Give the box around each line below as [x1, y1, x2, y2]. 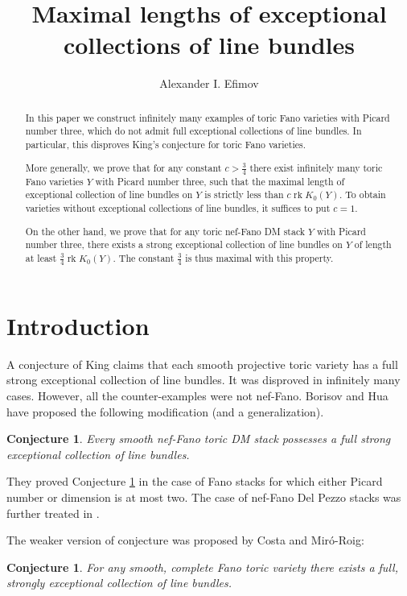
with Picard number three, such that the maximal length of [95, 174, 345, 188]
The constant [118, 250, 175, 264]
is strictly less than [204, 188, 284, 201]
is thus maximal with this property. [185, 250, 334, 264]
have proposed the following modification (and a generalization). [6, 403, 324, 420]
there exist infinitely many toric [249, 160, 383, 174]
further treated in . [6, 504, 100, 521]
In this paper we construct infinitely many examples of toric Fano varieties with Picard [25, 110, 390, 124]
